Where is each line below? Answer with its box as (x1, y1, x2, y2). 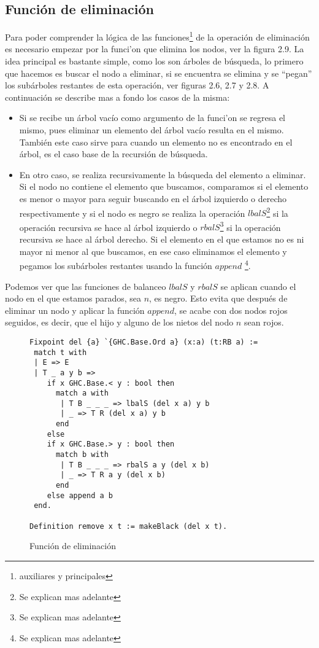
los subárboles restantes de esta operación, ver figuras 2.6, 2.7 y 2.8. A (5, 79, 269, 92)
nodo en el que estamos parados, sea (5, 292, 141, 305)
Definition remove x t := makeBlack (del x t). (29, 521, 228, 531)
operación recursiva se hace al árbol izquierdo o (19, 221, 198, 233)
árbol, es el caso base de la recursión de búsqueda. (19, 147, 208, 160)
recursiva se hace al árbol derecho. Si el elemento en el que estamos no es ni (19, 233, 304, 246)
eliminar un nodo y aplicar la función (5, 303, 145, 316)
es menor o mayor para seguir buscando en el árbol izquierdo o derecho (19, 192, 287, 205)
